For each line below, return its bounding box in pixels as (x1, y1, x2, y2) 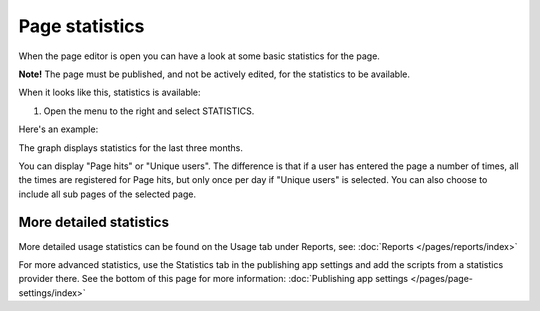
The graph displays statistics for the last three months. (18, 141, 244, 154)
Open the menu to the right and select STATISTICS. (43, 105, 255, 117)
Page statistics (18, 15, 145, 37)
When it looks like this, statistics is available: (18, 86, 201, 99)
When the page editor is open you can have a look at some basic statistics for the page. (18, 50, 380, 62)
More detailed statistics (18, 214, 170, 231)
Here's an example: (18, 123, 99, 135)
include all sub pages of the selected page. (18, 188, 197, 200)
